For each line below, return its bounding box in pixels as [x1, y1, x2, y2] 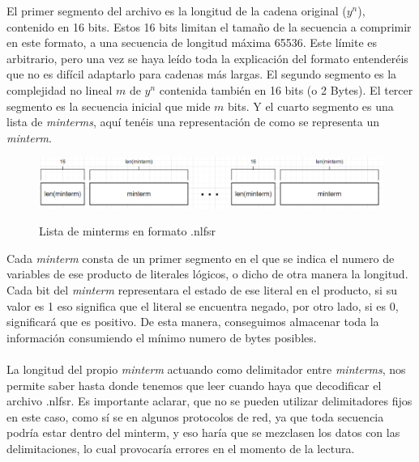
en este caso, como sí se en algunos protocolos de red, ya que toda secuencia [6, 408, 384, 425]
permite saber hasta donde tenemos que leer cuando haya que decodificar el [6, 376, 382, 393]
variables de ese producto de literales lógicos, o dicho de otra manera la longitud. [6, 265, 408, 282]
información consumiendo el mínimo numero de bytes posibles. [6, 328, 317, 345]
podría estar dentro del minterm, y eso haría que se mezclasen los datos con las [6, 424, 400, 441]
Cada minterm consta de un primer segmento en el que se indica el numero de [6, 249, 395, 266]
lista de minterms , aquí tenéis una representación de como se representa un [6, 113, 380, 130]
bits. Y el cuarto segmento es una [228, 97, 394, 114]
